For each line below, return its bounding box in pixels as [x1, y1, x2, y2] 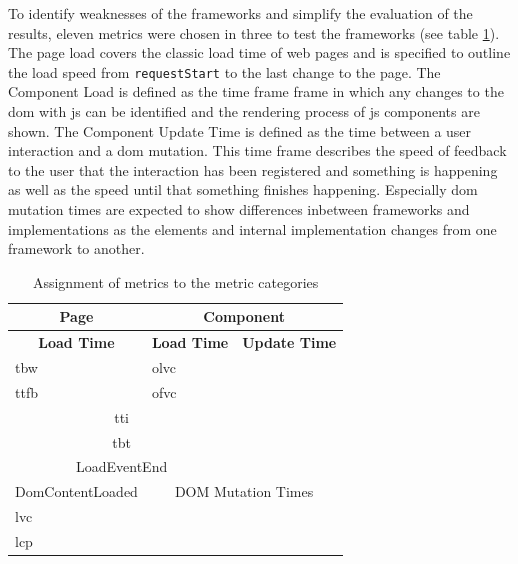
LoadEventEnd [76, 456, 168, 477]
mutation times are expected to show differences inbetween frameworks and [8, 199, 470, 219]
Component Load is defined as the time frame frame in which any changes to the [8, 81, 504, 102]
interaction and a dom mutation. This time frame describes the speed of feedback [8, 140, 507, 161]
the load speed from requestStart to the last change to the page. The [8, 61, 441, 82]
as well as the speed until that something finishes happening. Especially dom [8, 179, 478, 200]
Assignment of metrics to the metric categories [32, 271, 319, 292]
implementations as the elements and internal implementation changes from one [8, 218, 497, 239]
